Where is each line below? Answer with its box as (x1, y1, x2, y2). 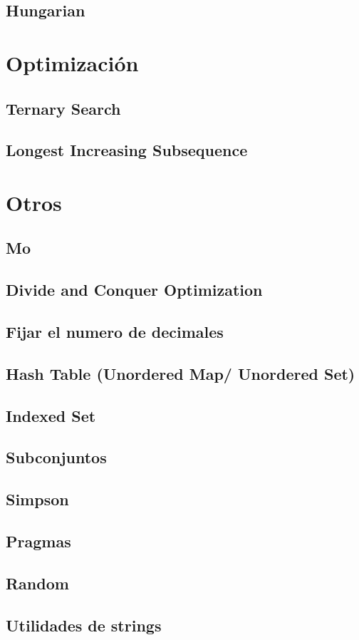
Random (6, 572, 69, 594)
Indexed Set (6, 404, 96, 426)
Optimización (6, 48, 139, 77)
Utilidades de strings (6, 614, 162, 636)
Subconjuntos (6, 446, 107, 468)
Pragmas (6, 530, 71, 552)
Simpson (6, 488, 69, 510)
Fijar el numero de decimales (6, 321, 224, 343)
